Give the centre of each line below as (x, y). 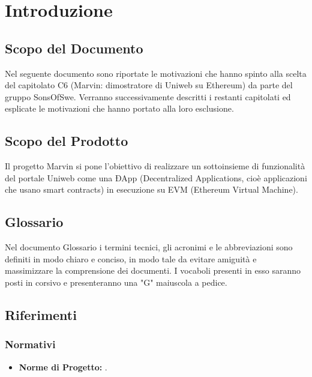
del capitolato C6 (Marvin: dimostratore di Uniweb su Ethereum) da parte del (149, 85)
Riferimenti (41, 314)
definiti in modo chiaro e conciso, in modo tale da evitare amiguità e (131, 258)
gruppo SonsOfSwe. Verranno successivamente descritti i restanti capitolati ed (148, 96)
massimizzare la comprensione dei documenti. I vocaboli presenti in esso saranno (153, 270)
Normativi (30, 344)
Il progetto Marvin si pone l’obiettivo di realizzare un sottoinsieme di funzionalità (155, 166)
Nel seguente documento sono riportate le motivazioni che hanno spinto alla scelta (156, 73)
